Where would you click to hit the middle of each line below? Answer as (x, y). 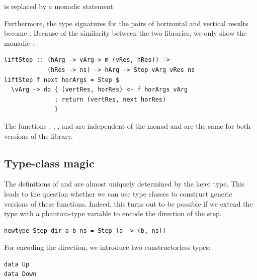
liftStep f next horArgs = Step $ (62, 80)
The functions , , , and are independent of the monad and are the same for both (127, 125)
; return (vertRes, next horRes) (110, 99)
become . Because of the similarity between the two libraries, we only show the (125, 33)
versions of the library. (38, 135)
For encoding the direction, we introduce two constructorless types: (107, 247)
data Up (17, 264)
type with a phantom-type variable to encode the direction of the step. (113, 213)
